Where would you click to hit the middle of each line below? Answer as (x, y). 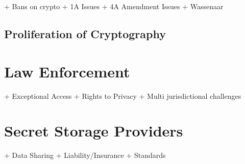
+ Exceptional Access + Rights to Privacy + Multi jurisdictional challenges (123, 95)
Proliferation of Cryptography (85, 33)
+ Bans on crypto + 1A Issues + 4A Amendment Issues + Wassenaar (114, 6)
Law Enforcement (67, 71)
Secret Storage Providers (94, 131)
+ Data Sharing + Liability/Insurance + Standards (85, 155)
